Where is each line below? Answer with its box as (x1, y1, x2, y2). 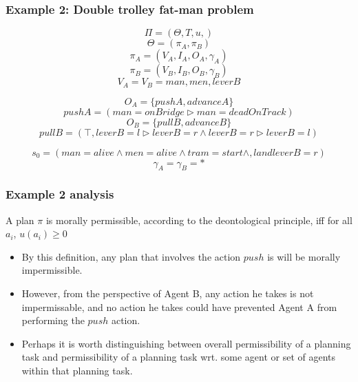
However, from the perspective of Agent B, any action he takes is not (21, 286, 314, 301)
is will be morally (267, 249, 341, 263)
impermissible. (21, 263, 83, 277)
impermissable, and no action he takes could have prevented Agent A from (21, 299, 337, 314)
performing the (21, 313, 85, 328)
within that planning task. (21, 363, 133, 378)
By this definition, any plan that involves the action (21, 249, 241, 263)
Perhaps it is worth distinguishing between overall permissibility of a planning (21, 336, 351, 350)
